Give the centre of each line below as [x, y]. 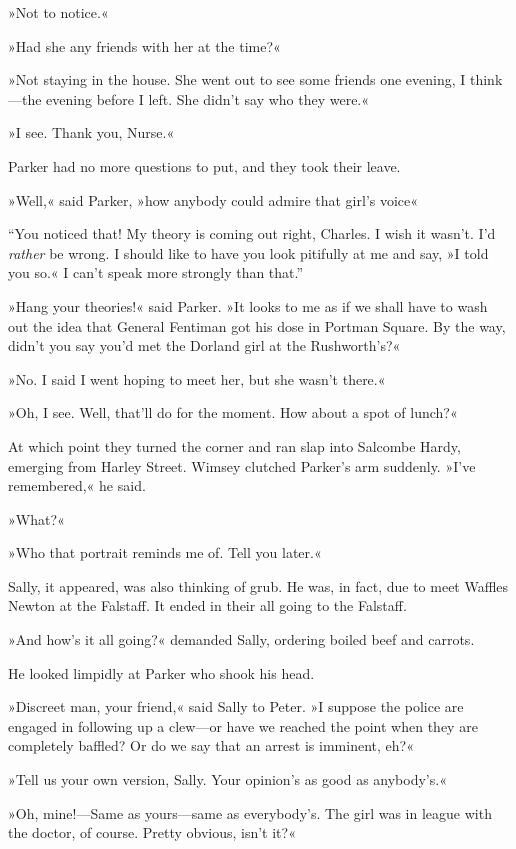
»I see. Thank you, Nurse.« [91, 132]
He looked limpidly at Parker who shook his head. [161, 672]
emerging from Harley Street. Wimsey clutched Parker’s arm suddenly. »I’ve [242, 465]
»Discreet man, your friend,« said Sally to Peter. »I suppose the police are [236, 706]
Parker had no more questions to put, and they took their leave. [204, 165]
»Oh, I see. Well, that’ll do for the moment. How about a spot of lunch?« [233, 412]
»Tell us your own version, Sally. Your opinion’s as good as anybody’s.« [227, 779]
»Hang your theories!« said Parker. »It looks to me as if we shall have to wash [248, 305]
